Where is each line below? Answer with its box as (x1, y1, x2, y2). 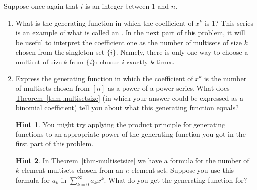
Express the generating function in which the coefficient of (15, 73, 193, 83)
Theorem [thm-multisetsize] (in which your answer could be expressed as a (15, 92, 244, 103)
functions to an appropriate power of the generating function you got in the (15, 128, 246, 139)
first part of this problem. (15, 138, 94, 149)
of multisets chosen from (15, 83, 90, 93)
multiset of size (15, 56, 62, 66)
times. (156, 56, 175, 66)
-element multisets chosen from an (19, 165, 123, 175)
